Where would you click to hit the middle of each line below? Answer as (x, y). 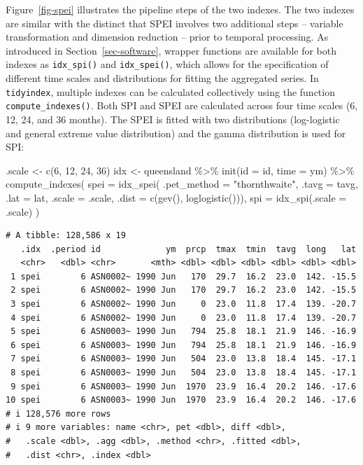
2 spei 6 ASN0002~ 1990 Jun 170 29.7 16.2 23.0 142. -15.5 (184, 290)
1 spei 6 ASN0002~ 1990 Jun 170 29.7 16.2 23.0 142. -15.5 (184, 276)
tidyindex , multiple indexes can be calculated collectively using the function (170, 91)
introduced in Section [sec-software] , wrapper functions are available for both (171, 50)
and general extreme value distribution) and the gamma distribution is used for (176, 133)
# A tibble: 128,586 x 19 (66, 236)
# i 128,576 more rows (58, 414)
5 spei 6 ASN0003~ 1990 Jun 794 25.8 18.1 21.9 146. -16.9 (184, 332)
